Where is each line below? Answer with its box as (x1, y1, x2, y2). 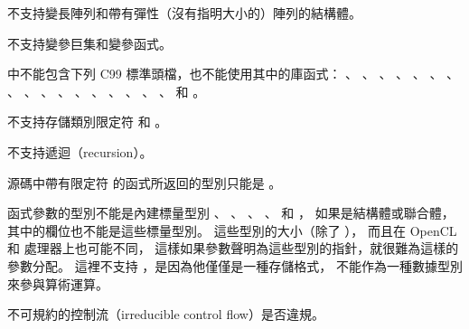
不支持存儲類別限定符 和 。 (7, 112, 168, 131)
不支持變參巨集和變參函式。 (7, 33, 172, 52)
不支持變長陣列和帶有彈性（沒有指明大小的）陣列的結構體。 (7, 4, 361, 22)
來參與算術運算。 (7, 274, 108, 293)
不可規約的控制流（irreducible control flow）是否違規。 (7, 305, 324, 324)
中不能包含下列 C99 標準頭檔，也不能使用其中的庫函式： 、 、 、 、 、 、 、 (7, 64, 460, 83)
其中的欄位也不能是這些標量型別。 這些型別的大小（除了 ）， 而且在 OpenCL (7, 221, 457, 240)
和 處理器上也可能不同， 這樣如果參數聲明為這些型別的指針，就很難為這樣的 (7, 239, 459, 258)
